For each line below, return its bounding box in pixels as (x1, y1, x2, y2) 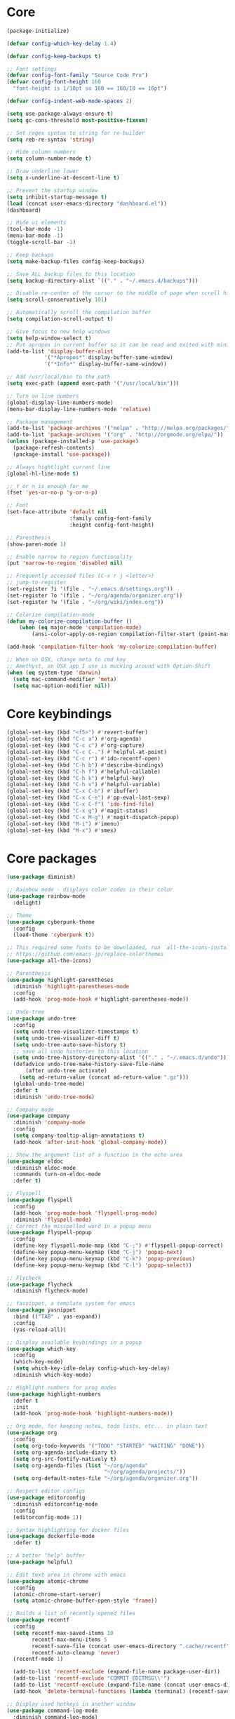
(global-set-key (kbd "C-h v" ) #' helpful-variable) (6, 781, 161, 788)
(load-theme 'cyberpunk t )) (13, 931, 95, 938)
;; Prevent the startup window (6, 187, 98, 194)
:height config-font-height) (69, 521, 155, 528)
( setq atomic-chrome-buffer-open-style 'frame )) (13, 1597, 158, 1605)
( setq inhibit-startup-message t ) (6, 194, 108, 201)
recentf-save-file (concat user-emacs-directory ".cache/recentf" (32, 1643, 230, 1650)
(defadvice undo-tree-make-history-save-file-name (13, 1060, 164, 1068)
